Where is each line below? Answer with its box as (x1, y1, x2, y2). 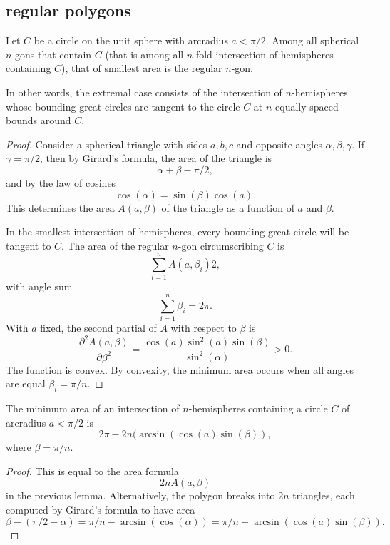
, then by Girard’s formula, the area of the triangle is (39, 151, 272, 165)
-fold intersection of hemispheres (193, 46, 334, 61)
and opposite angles (236, 136, 322, 151)
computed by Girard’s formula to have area (6, 502, 195, 517)
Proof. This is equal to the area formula (6, 463, 179, 478)
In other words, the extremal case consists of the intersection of (6, 84, 282, 99)
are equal (6, 376, 46, 391)
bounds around (6, 113, 71, 128)
